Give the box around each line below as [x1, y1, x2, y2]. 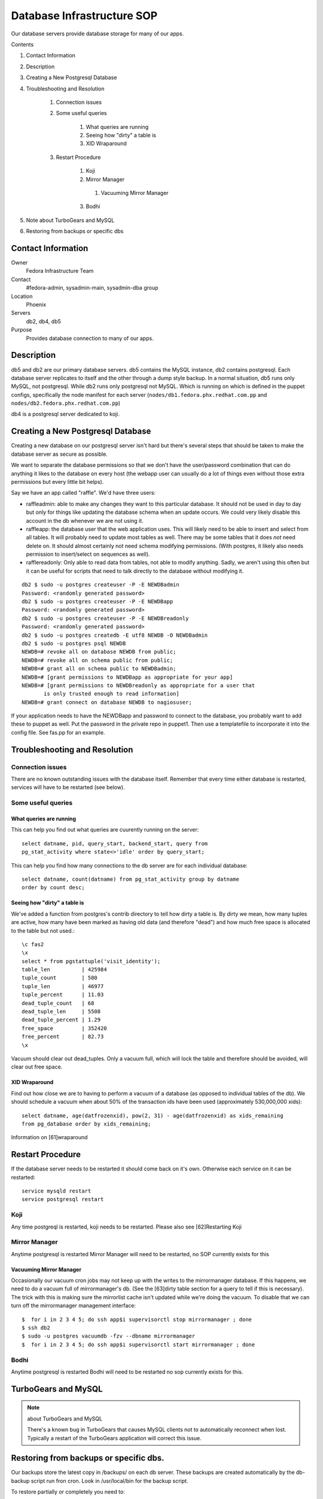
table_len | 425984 [22, 966, 107, 973]
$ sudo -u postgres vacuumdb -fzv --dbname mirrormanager [22, 1333, 196, 1340]
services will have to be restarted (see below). [11, 784, 125, 791]
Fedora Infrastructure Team [26, 267, 94, 275]
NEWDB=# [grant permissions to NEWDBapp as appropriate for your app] [22, 673, 233, 681]
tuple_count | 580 [22, 974, 98, 982]
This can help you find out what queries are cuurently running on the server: [11, 826, 199, 833]
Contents [11, 41, 34, 48]
